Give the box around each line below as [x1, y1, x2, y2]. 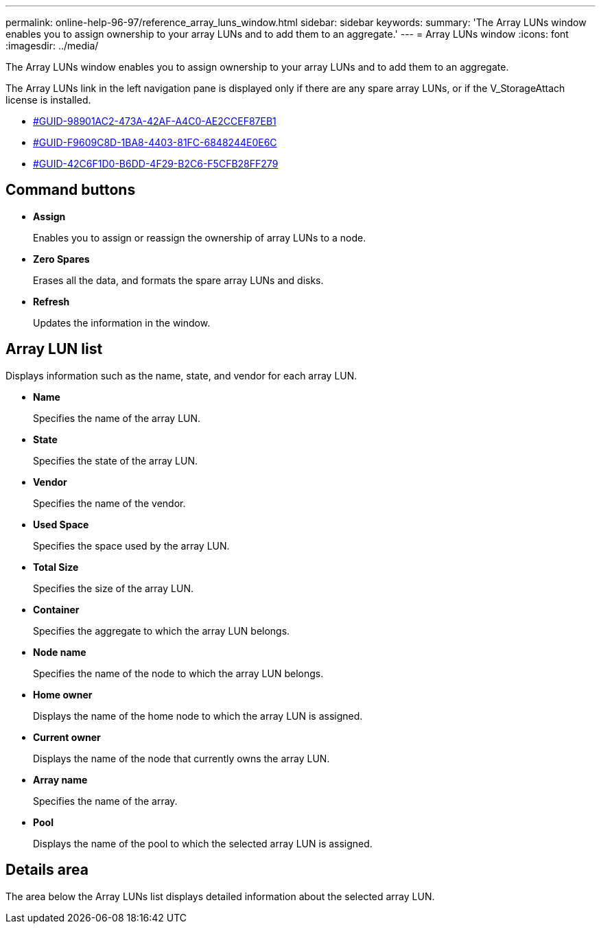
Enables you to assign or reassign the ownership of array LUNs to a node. [33, 231, 366, 244]
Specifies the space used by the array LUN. [33, 539, 230, 552]
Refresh [33, 295, 70, 307]
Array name [33, 773, 88, 786]
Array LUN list [5, 340, 103, 358]
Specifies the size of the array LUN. [33, 582, 194, 594]
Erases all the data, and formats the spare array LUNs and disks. [33, 274, 324, 286]
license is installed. [5, 94, 91, 106]
